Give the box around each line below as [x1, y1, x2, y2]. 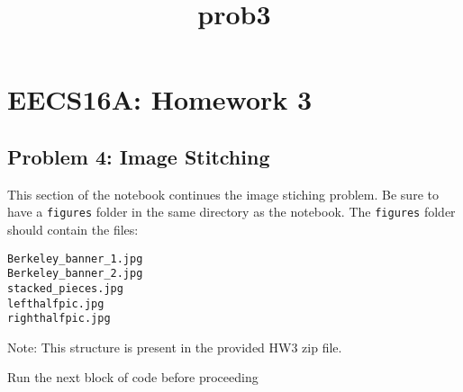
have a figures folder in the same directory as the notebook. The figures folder [7, 202, 456, 221]
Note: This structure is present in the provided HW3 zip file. [7, 337, 342, 356]
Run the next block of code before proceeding [7, 368, 259, 387]
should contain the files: [7, 220, 139, 239]
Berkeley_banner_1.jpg [7, 252, 143, 265]
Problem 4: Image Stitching [7, 142, 270, 170]
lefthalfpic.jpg [7, 297, 104, 310]
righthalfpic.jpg [7, 312, 111, 325]
